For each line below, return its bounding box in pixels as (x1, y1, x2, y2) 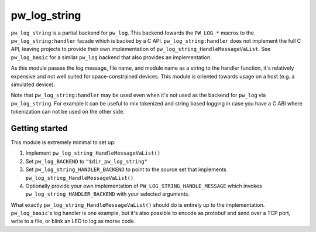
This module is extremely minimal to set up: (11, 138, 116, 146)
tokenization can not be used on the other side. (11, 108, 125, 115)
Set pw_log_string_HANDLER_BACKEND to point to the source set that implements (25, 166, 226, 173)
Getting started (11, 123, 68, 133)
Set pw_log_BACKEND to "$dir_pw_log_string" (25, 158, 147, 165)
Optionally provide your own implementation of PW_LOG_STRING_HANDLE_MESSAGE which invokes (25, 182, 263, 189)
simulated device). (11, 81, 56, 88)
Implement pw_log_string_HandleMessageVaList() (25, 149, 161, 156)
